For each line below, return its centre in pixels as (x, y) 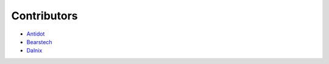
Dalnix (34, 51)
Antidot (36, 34)
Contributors (45, 16)
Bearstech (39, 42)
